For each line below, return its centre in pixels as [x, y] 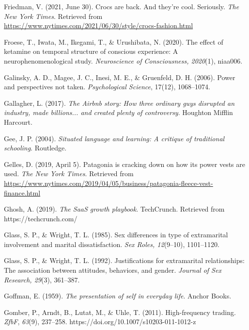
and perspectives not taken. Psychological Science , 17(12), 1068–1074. [107, 87]
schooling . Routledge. [35, 148]
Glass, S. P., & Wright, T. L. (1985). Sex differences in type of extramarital [116, 235]
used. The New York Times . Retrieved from [69, 173]
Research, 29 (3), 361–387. [42, 279]
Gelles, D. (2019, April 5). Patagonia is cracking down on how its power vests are [124, 164]
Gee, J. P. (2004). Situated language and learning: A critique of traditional [114, 138]
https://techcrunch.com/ [41, 218]
